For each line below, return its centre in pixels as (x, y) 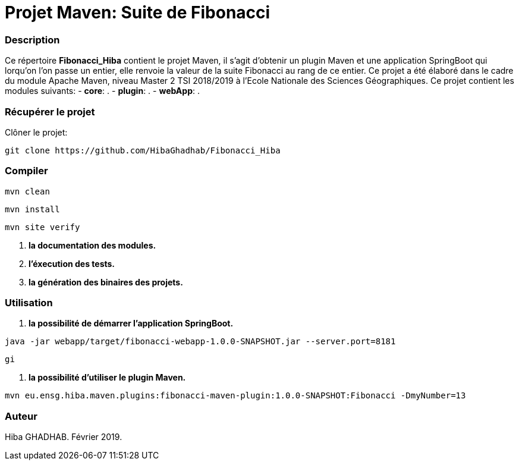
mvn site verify (43, 227)
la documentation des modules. (92, 245)
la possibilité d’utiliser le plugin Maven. (107, 378)
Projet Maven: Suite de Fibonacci (138, 12)
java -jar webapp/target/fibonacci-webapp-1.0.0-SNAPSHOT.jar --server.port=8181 (200, 342)
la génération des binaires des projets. (106, 282)
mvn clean (27, 191)
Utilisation (29, 303)
